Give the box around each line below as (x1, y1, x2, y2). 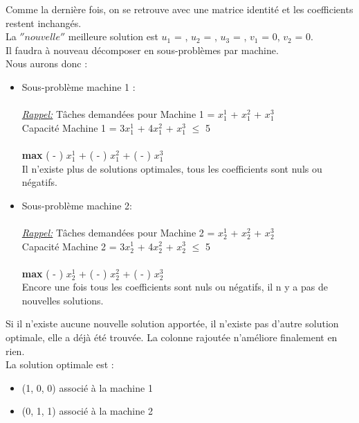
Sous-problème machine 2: (21, 198, 132, 212)
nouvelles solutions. (21, 293, 104, 307)
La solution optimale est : (6, 357, 114, 372)
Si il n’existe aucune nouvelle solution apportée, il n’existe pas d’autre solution (6, 316, 339, 331)
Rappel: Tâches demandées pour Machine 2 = (21, 225, 215, 239)
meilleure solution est (68, 29, 158, 44)
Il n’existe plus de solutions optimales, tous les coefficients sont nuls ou (21, 161, 322, 175)
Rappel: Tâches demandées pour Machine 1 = (21, 107, 215, 121)
